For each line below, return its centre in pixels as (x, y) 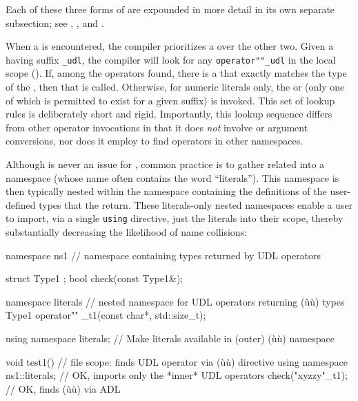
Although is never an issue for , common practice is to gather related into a (165, 164)
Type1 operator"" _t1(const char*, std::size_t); (106, 315)
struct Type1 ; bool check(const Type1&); (95, 278)
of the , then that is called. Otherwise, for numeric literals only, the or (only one (175, 87)
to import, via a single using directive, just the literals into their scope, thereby (175, 218)
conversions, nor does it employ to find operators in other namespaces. (155, 141)
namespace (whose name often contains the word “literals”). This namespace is (172, 177)
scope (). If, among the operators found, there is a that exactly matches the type (176, 73)
